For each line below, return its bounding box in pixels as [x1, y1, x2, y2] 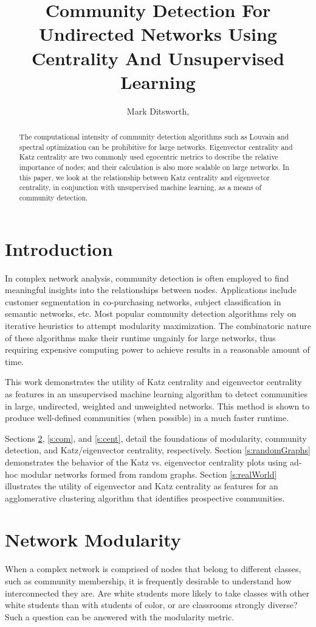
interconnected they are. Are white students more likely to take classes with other [5, 586, 310, 599]
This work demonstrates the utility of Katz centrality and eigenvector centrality [5, 375, 302, 388]
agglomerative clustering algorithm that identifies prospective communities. [5, 491, 285, 504]
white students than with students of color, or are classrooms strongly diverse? [5, 598, 298, 611]
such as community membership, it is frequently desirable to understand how [5, 575, 292, 587]
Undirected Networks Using [39, 21, 277, 46]
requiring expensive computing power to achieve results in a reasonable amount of [5, 343, 310, 356]
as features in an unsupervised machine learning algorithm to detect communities [5, 387, 307, 400]
